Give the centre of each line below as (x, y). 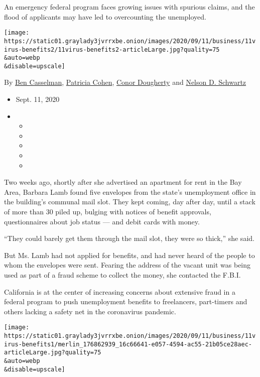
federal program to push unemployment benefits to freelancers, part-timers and (126, 301)
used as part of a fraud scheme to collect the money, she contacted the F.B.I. (122, 274)
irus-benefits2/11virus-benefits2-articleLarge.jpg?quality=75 (112, 49)
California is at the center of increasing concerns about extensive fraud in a (120, 291)
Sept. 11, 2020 (38, 99)
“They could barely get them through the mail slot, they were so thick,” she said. (129, 238)
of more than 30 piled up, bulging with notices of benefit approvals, (108, 211)
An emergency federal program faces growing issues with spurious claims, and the (129, 7)
